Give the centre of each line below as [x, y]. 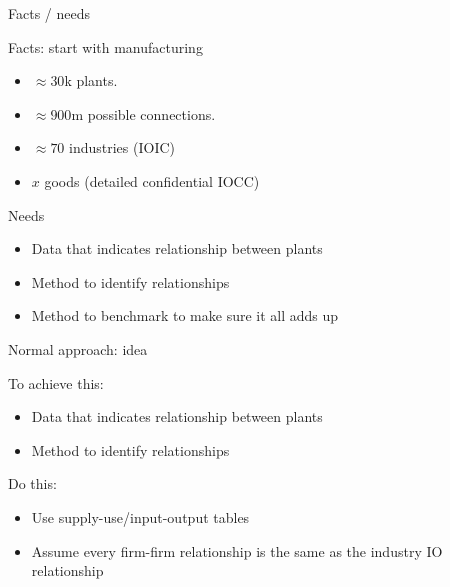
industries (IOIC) [122, 147]
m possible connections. [143, 113]
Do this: [32, 483]
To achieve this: [56, 382]
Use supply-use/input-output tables [140, 516]
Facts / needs [49, 13]
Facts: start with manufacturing [105, 46]
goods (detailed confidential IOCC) [152, 180]
